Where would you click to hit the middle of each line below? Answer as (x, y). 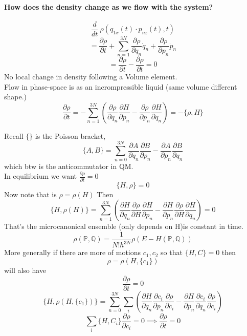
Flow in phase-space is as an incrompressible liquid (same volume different (121, 86)
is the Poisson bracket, (70, 135)
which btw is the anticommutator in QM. (69, 166)
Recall (14, 135)
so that (172, 252)
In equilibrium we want (40, 176)
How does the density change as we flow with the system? (109, 6)
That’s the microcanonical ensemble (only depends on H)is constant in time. (124, 226)
